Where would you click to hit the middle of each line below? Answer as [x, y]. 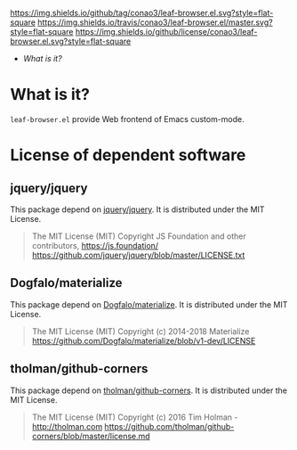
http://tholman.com [67, 426]
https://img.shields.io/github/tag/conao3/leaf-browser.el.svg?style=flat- [142, 13]
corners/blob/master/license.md [91, 436]
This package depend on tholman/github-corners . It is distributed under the [149, 390]
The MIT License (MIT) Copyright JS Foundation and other [139, 236]
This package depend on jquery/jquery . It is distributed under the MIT [137, 209]
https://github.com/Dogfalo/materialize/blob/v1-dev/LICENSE [144, 340]
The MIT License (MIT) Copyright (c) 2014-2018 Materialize [140, 331]
